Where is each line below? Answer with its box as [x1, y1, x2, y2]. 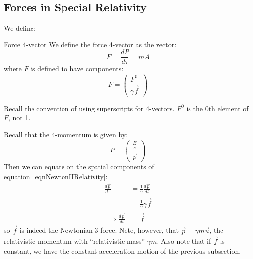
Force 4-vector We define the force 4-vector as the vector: [4, 39, 177, 49]
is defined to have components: [31, 63, 124, 74]
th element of [208, 103, 249, 113]
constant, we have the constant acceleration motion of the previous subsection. [4, 246, 241, 256]
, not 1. [8, 112, 31, 123]
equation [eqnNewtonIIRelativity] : [4, 171, 108, 181]
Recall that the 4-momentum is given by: [4, 129, 128, 140]
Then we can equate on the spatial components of [4, 161, 154, 172]
